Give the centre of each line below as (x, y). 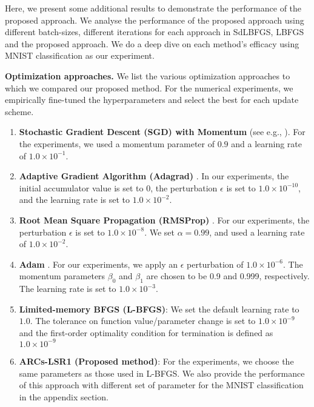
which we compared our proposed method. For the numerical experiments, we (149, 88)
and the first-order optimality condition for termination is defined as (146, 332)
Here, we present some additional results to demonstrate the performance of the (153, 8)
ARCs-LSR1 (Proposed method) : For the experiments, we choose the (156, 361)
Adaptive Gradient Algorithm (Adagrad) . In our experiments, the (154, 176)
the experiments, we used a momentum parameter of (117, 143)
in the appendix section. (64, 396)
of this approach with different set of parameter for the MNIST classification (161, 385)
